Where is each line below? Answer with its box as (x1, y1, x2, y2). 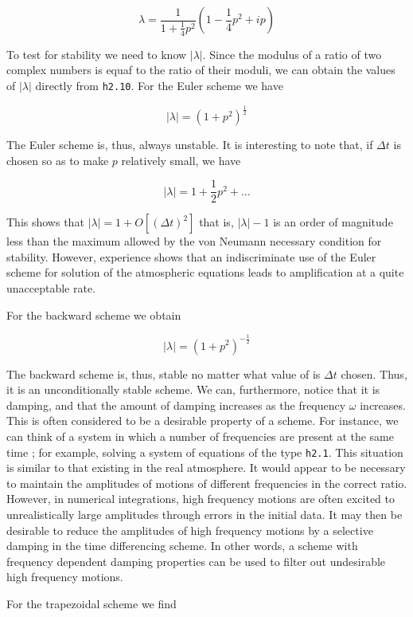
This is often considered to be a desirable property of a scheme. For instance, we (6, 412, 399, 429)
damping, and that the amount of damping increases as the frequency (6, 396, 346, 413)
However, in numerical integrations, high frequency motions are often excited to (6, 490, 395, 507)
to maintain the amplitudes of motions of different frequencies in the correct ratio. (6, 474, 407, 491)
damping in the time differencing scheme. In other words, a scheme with (6, 537, 358, 554)
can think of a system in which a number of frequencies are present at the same (6, 427, 394, 444)
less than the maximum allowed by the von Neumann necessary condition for (6, 233, 382, 250)
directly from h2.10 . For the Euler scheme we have (35, 77, 283, 93)
